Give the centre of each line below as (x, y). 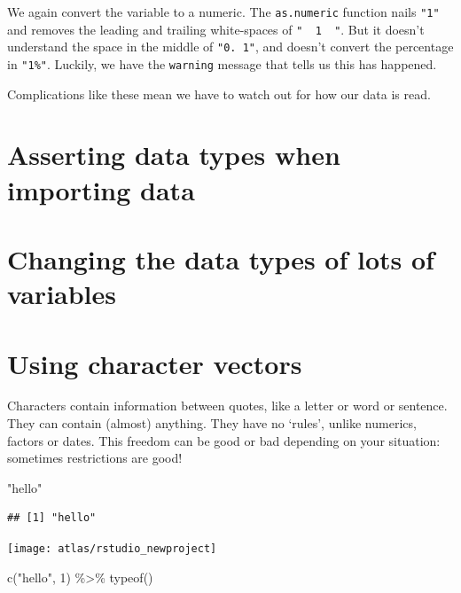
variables (62, 294)
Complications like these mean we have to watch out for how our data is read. (219, 94)
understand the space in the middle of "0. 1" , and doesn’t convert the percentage (230, 47)
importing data (101, 189)
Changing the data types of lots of (221, 258)
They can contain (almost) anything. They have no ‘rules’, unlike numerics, (212, 423)
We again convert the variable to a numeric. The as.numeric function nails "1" (223, 12)
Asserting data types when (174, 155)
